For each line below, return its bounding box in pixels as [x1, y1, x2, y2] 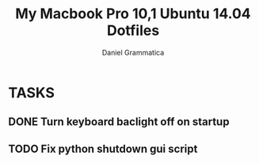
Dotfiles [106, 21, 160, 40]
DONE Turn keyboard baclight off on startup [8, 116, 230, 129]
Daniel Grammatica [101, 47, 165, 57]
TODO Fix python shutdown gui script [8, 142, 198, 155]
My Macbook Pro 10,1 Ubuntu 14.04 [15, 5, 251, 23]
